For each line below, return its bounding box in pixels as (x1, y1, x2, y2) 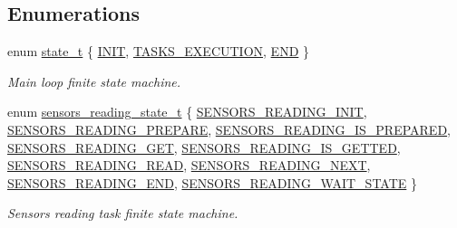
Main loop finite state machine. (7, 71, 181, 90)
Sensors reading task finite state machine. (7, 204, 238, 223)
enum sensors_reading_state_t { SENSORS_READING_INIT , (7, 102, 367, 121)
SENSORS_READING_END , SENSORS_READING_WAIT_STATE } (7, 173, 417, 192)
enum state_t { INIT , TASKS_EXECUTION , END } (7, 42, 310, 61)
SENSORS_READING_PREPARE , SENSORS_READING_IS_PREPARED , (7, 119, 451, 138)
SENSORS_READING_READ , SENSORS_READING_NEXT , (7, 156, 371, 175)
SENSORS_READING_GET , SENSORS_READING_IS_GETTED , (7, 138, 401, 157)
